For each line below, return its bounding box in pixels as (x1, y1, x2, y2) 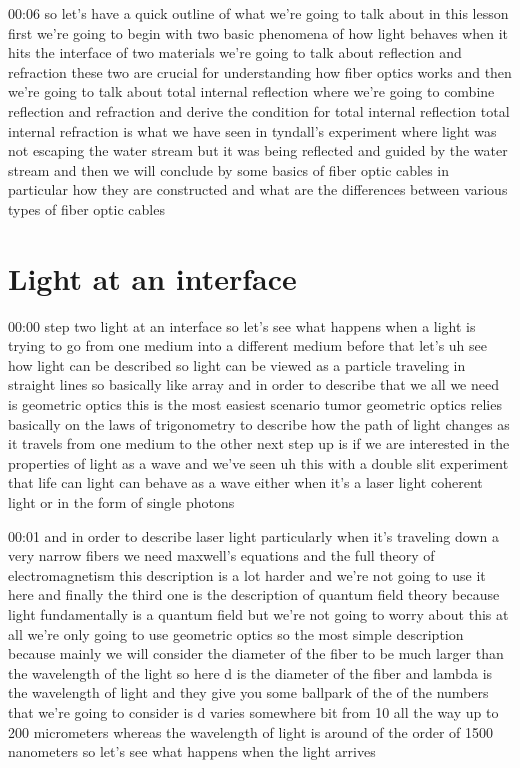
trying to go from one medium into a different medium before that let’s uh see (8, 335, 488, 356)
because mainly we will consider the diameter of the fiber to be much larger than (8, 643, 504, 664)
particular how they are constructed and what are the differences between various (8, 179, 508, 200)
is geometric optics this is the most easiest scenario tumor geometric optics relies (8, 394, 502, 415)
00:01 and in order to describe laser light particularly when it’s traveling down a (8, 525, 499, 546)
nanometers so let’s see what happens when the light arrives (8, 741, 376, 762)
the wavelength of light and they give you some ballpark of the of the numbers (8, 682, 489, 703)
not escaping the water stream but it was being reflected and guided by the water (8, 140, 508, 161)
